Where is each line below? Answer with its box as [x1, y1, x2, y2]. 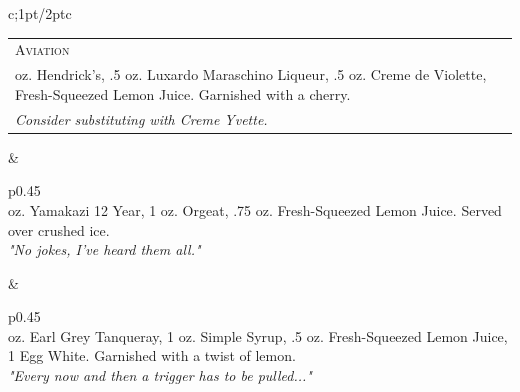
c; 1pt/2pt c [8, 3, 72, 23]
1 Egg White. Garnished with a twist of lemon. [8, 345, 296, 366]
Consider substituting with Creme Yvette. [15, 108, 268, 129]
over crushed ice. [8, 219, 110, 240]
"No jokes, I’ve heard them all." [8, 239, 201, 260]
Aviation [15, 39, 70, 60]
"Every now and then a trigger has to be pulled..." [8, 365, 312, 386]
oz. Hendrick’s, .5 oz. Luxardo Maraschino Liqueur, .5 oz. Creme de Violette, [15, 64, 487, 85]
